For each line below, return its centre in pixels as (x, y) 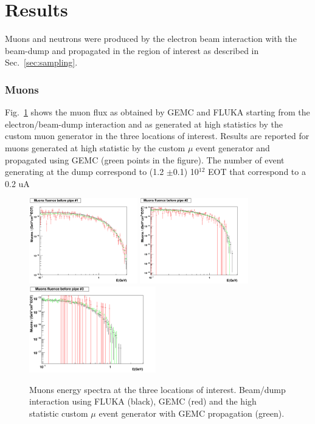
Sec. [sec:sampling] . (41, 62)
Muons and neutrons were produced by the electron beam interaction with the (151, 39)
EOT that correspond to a (257, 172)
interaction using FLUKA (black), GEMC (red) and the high (143, 401)
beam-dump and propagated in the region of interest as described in (132, 50)
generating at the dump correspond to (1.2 (85, 172)
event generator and (233, 147)
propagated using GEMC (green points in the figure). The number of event (145, 159)
